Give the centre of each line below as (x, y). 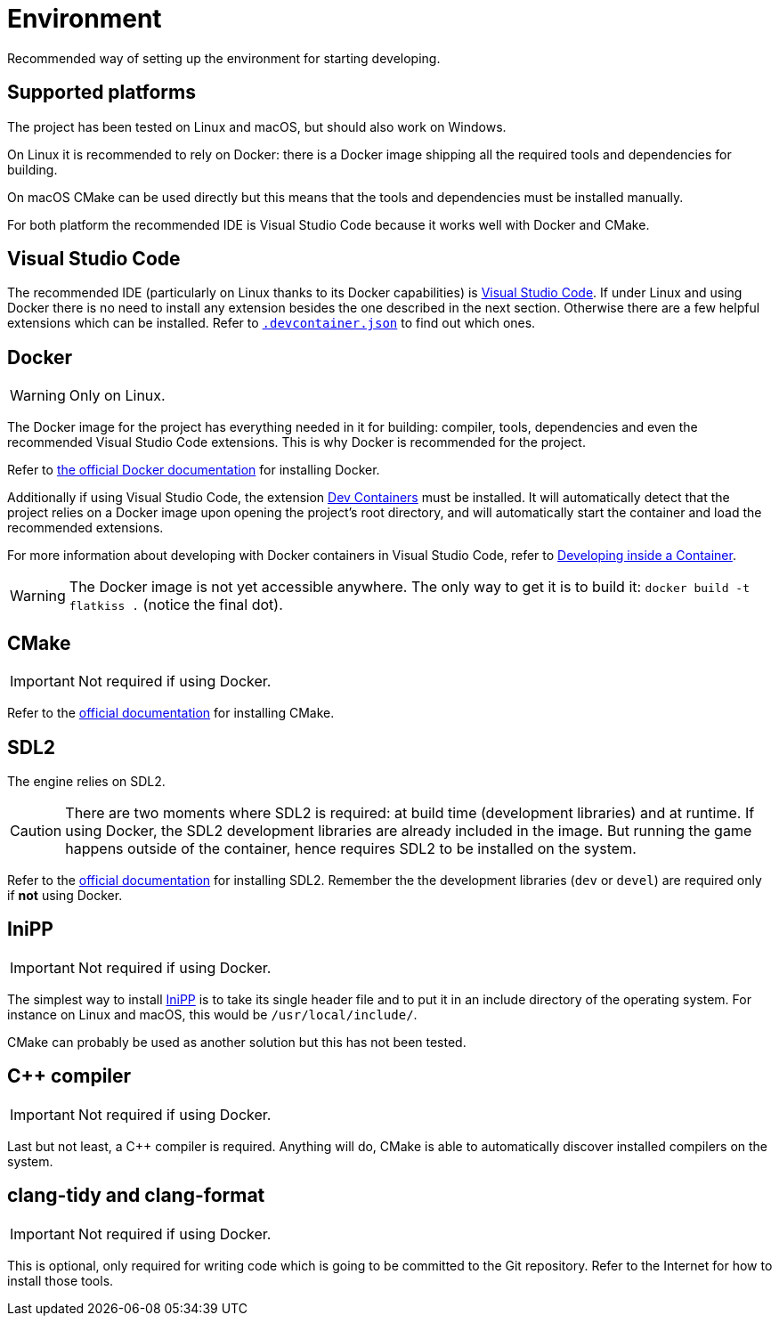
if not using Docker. (65, 895)
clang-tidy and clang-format (136, 1196)
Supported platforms (101, 93)
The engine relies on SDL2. (86, 781)
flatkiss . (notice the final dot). (176, 605)
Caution (36, 830)
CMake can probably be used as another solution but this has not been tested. (237, 1042)
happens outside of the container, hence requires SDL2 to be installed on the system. (351, 848)
